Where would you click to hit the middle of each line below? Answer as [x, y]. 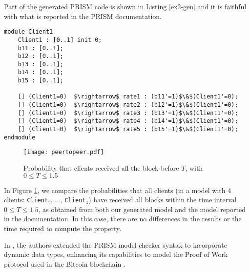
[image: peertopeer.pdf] [64, 152]
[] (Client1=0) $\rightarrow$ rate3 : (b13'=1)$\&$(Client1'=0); [128, 113]
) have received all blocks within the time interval [163, 200]
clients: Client [26, 200]
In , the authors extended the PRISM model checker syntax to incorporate [115, 244]
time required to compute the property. [63, 228]
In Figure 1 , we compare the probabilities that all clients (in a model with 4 [118, 190]
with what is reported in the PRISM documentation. [83, 16]
